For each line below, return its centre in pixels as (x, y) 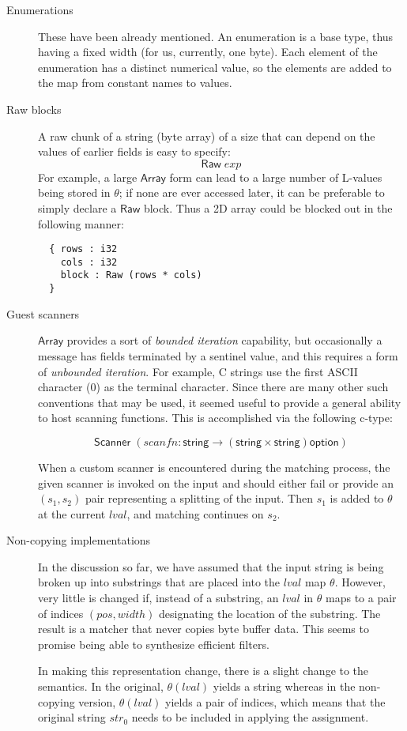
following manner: (81, 223)
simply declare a (77, 207)
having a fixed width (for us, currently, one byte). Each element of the (208, 52)
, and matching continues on (195, 513)
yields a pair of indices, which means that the (275, 701)
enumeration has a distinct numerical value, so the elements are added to (215, 67)
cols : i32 (89, 262)
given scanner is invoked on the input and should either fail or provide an (216, 482)
